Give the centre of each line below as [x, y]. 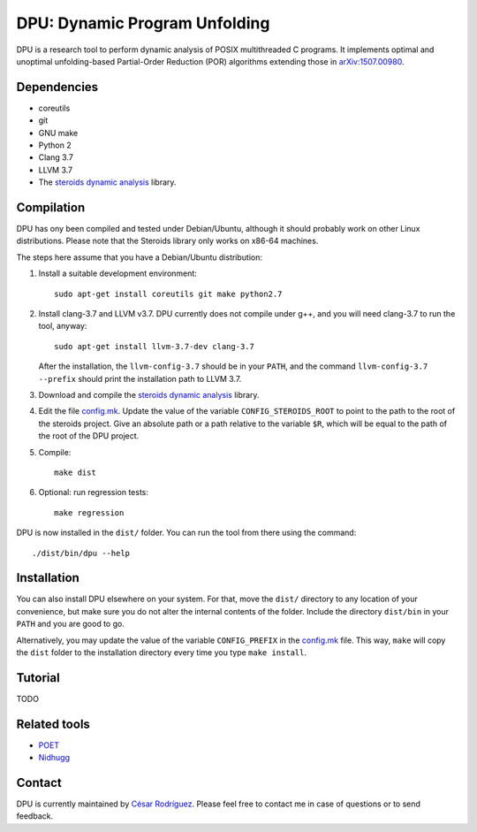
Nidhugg [54, 758]
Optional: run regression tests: [94, 492]
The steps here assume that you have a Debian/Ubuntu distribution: [140, 257]
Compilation [51, 207]
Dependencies [57, 87]
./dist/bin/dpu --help [81, 553]
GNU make [58, 133]
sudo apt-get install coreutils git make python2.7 [168, 294]
